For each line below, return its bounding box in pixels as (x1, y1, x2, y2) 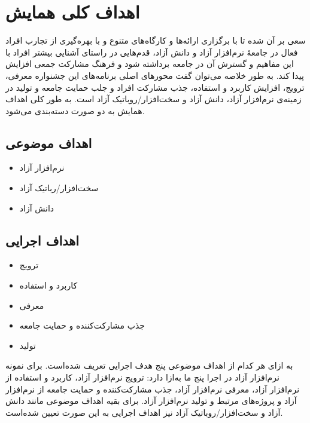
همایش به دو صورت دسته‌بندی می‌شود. (5, 104, 145, 117)
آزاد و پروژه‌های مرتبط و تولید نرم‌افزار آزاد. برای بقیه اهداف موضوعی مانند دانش (5, 394, 297, 407)
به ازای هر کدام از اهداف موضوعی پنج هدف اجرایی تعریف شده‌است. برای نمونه (5, 359, 293, 372)
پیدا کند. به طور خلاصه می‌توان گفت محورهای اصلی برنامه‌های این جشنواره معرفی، (5, 69, 304, 81)
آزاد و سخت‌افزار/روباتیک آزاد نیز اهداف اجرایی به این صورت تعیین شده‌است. (5, 406, 283, 418)
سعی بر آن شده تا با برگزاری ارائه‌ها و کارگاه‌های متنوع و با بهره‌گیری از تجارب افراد (5, 34, 306, 47)
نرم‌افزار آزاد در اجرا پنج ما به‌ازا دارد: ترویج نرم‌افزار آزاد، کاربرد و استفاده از (5, 371, 279, 384)
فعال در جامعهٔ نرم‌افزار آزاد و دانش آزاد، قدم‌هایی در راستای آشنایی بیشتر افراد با (5, 45, 298, 58)
